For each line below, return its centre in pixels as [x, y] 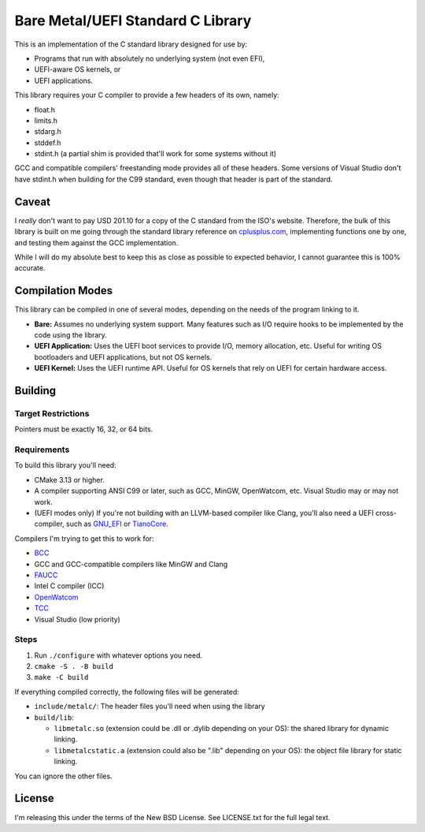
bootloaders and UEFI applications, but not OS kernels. [123, 357]
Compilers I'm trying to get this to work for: [84, 538]
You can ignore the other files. [64, 776]
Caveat [33, 201]
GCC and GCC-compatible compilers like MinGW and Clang [131, 564]
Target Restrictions [52, 413]
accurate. [30, 268]
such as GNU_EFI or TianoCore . [117, 524]
